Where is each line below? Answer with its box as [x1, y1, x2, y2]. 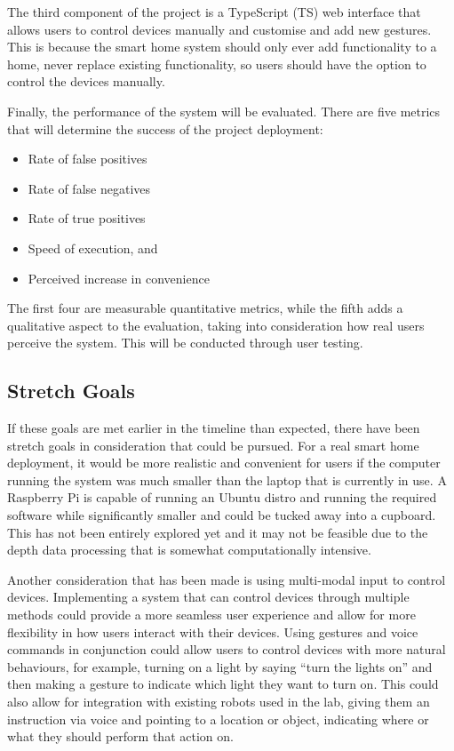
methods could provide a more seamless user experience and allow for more [7, 605, 416, 624]
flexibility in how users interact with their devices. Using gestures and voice [7, 622, 418, 641]
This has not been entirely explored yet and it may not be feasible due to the [7, 523, 428, 541]
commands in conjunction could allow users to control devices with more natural [7, 640, 446, 659]
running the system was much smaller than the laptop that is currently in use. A [7, 470, 447, 489]
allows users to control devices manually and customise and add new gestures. [7, 20, 432, 38]
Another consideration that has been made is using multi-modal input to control [7, 570, 446, 588]
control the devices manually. [7, 72, 165, 91]
